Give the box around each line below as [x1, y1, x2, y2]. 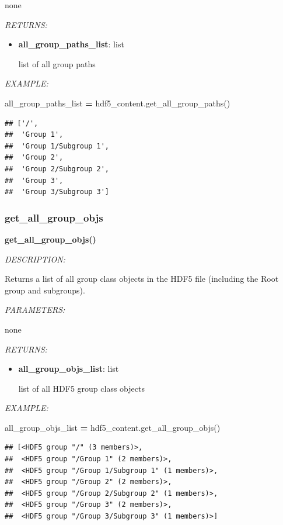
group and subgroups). [5, 284, 85, 296]
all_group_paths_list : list [18, 38, 124, 50]
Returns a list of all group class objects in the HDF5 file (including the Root [5, 272, 279, 285]
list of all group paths [18, 57, 96, 70]
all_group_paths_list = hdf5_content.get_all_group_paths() [5, 96, 230, 109]
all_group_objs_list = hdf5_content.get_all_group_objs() [5, 421, 221, 433]
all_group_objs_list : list [18, 362, 119, 375]
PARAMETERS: [5, 303, 65, 316]
